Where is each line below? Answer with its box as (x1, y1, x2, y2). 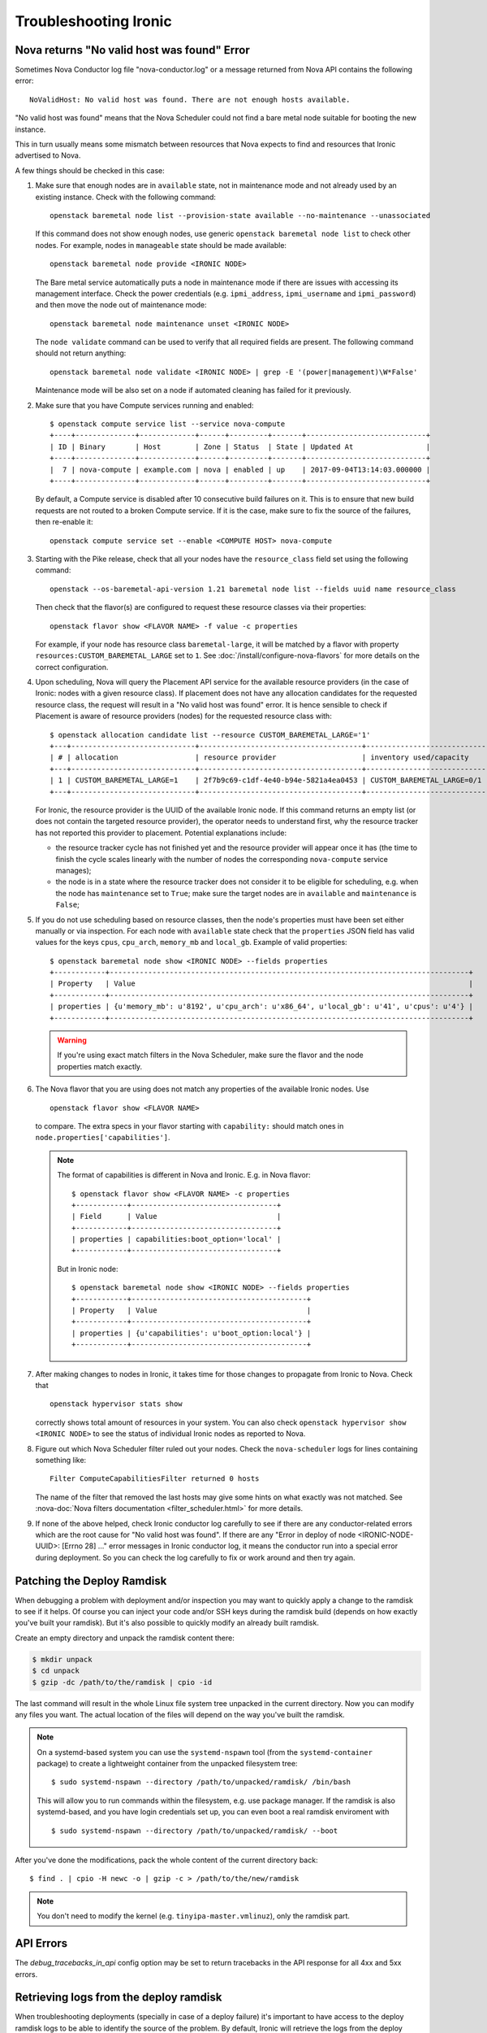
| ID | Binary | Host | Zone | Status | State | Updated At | (50, 442, 431, 451)
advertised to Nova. (15, 150, 81, 160)
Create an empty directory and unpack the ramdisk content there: (15, 1633, 235, 1643)
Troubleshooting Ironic (15, 12, 172, 30)
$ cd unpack (32, 1666, 80, 1675)
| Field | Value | (71, 1212, 282, 1221)
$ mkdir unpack (32, 1655, 93, 1664)
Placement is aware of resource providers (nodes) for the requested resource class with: (35, 712, 332, 721)
